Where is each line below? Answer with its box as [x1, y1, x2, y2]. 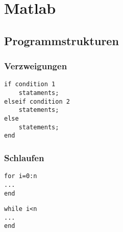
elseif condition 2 [4, 98, 70, 105]
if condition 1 [4, 81, 56, 88]
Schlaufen [4, 151, 44, 164]
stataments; [18, 89, 59, 97]
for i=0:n [4, 172, 37, 180]
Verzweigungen [4, 60, 67, 72]
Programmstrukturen [4, 32, 119, 48]
